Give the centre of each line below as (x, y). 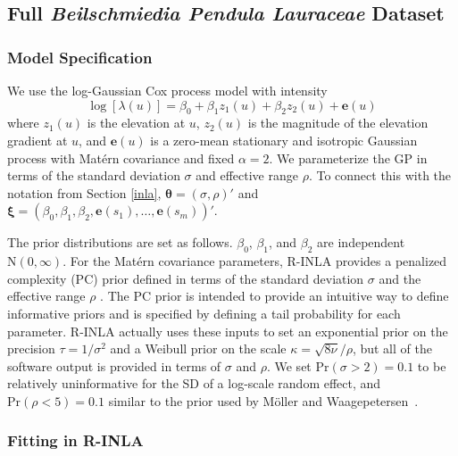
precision (31, 348)
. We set (289, 365)
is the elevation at (136, 123)
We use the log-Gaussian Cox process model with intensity (167, 90)
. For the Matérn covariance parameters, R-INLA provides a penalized (255, 261)
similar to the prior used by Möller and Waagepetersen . (263, 400)
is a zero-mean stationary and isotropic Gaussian (284, 140)
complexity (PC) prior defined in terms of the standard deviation (186, 278)
